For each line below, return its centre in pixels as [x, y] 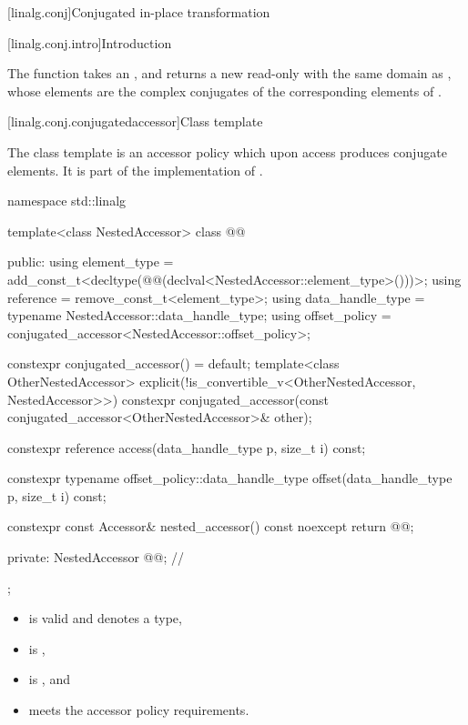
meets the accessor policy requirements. [139, 710]
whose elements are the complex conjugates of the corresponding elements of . [224, 91]
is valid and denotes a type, [105, 618]
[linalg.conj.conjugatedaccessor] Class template [135, 121]
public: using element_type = [91, 262]
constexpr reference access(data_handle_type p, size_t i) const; [187, 447]
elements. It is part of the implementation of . [135, 170]
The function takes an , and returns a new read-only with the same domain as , [229, 73]
